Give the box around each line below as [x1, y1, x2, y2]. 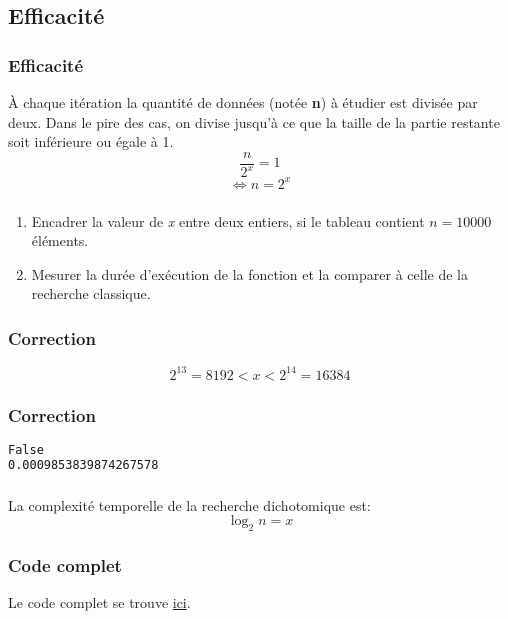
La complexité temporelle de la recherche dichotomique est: [8, 494, 371, 515]
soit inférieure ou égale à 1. [8, 131, 174, 152]
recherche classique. [31, 283, 151, 304]
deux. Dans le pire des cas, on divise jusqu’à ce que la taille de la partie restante [8, 111, 500, 132]
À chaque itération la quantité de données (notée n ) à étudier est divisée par [8, 92, 478, 112]
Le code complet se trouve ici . [8, 592, 191, 613]
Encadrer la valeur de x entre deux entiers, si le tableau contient [31, 210, 425, 231]
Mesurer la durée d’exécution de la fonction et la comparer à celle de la [31, 263, 468, 284]
